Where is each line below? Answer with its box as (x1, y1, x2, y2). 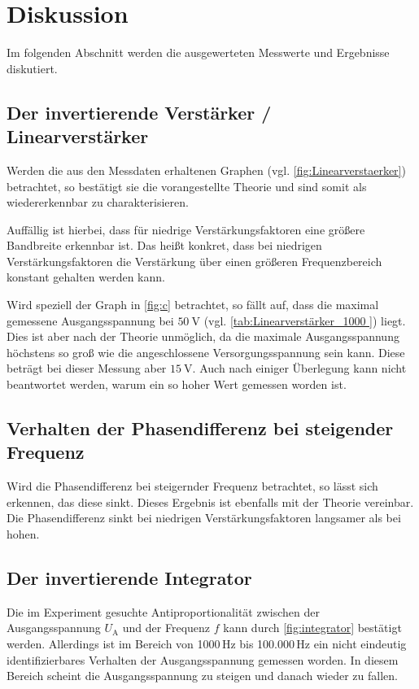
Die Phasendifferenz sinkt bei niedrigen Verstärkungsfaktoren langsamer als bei (7, 509, 401, 526)
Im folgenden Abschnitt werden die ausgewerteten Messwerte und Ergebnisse (7, 44, 390, 61)
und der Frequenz (122, 619, 211, 636)
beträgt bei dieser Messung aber (7, 360, 167, 377)
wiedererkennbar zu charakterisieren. (7, 194, 189, 211)
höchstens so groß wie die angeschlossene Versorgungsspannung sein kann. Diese (7, 343, 405, 360)
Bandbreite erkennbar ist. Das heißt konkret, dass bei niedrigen (7, 237, 322, 254)
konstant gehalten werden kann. (7, 268, 165, 286)
